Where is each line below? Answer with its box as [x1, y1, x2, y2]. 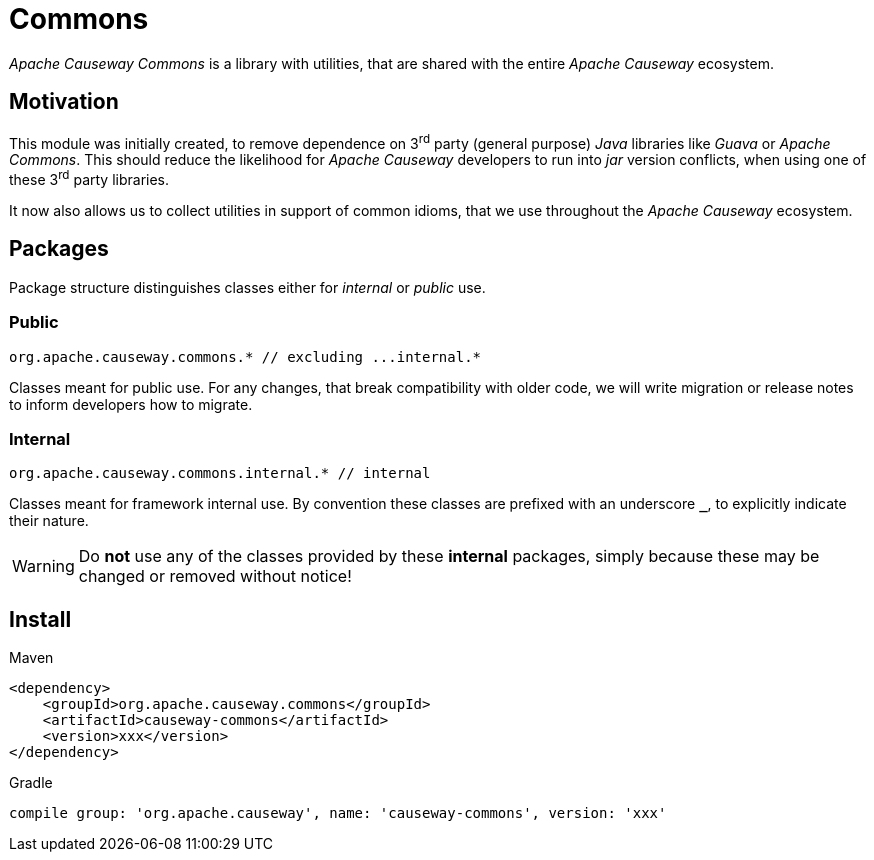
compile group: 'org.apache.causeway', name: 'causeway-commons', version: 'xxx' [9, 805, 667, 822]
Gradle [9, 774, 53, 792]
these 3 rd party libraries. [9, 168, 170, 188]
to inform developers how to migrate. [9, 395, 253, 413]
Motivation [9, 89, 119, 115]
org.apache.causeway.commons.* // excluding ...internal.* [9, 348, 482, 365]
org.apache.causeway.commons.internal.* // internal [9, 465, 431, 482]
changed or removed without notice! [78, 566, 352, 587]
